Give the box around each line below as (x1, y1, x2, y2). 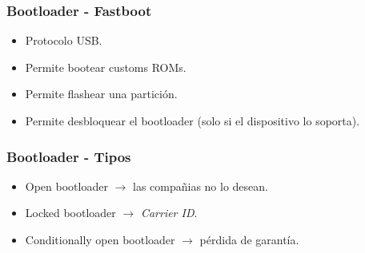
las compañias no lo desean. (132, 177, 268, 194)
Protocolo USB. (25, 32, 102, 49)
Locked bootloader (25, 204, 116, 221)
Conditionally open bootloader (25, 231, 175, 247)
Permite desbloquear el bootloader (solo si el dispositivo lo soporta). (25, 113, 360, 128)
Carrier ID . (140, 204, 198, 221)
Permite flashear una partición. (25, 85, 178, 102)
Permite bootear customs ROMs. (25, 58, 187, 75)
